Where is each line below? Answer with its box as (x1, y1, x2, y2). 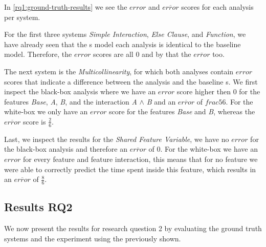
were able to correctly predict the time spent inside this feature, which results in (4, 163, 256, 174)
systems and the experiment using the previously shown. (4, 233, 181, 243)
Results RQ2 (4, 199, 73, 215)
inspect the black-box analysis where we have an (4, 86, 156, 97)
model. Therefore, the (4, 49, 72, 59)
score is (23, 116, 46, 127)
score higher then (176, 86, 231, 97)
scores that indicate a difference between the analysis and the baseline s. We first (4, 76, 258, 87)
